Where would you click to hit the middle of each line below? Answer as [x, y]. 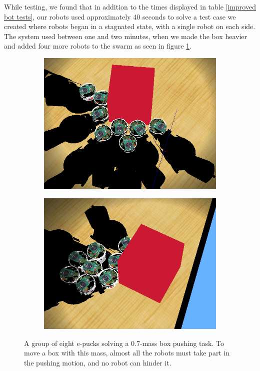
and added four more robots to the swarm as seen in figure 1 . [98, 46]
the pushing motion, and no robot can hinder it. [98, 362]
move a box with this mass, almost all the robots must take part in [127, 353]
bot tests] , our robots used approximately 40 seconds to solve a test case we [120, 16]
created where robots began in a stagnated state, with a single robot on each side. [130, 26]
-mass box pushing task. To [182, 343]
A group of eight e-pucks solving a [76, 343]
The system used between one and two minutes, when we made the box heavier [125, 36]
